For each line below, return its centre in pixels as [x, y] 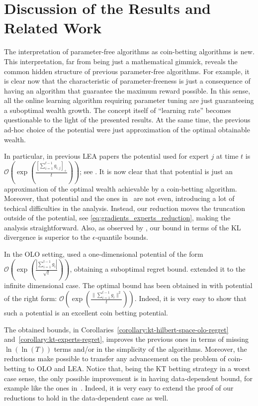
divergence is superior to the [47, 237]
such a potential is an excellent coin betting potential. [86, 312]
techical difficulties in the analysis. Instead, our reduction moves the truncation [125, 208]
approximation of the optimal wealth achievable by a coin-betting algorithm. [121, 188]
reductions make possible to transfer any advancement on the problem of [115, 358]
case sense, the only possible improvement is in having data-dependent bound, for [128, 378]
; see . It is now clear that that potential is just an [156, 171]
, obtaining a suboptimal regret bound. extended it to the [158, 269]
